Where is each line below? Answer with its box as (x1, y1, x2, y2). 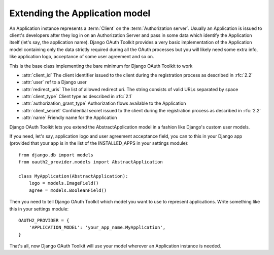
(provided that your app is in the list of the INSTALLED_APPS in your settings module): (9, 140, 189, 146)
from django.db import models (18, 152, 94, 158)
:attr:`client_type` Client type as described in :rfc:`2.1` (22, 94, 133, 100)
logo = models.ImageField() (28, 180, 99, 186)
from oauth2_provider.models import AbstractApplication (18, 159, 163, 165)
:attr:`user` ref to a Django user (22, 79, 87, 86)
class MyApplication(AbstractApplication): (18, 173, 128, 179)
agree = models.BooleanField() (28, 187, 107, 193)
